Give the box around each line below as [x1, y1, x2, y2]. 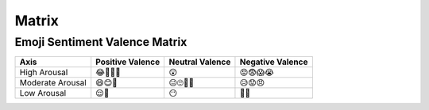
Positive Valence [95, 56, 160, 67]
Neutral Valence [168, 56, 231, 67]
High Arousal [19, 67, 68, 78]
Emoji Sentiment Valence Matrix [14, 35, 187, 49]
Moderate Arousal [19, 78, 87, 89]
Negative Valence [239, 56, 308, 67]
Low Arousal [19, 88, 67, 99]
